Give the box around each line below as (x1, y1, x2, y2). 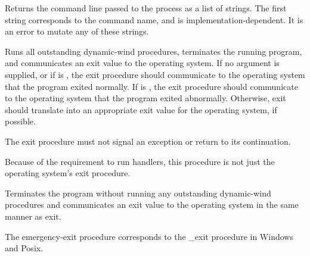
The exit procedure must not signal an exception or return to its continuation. (5, 135, 291, 147)
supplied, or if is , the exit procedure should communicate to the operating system (5, 68, 305, 80)
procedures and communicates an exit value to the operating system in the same (5, 198, 299, 211)
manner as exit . (5, 210, 61, 222)
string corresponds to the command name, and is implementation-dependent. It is (5, 13, 303, 26)
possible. (5, 115, 36, 127)
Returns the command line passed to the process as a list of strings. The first (5, 2, 287, 14)
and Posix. (5, 242, 44, 254)
